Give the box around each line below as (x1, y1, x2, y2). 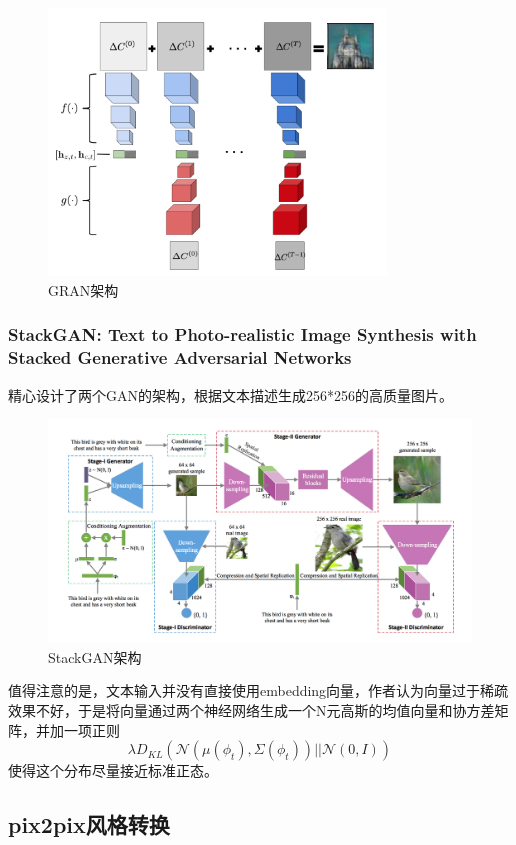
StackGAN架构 (48, 646, 142, 667)
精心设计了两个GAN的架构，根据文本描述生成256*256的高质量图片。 (8, 384, 453, 405)
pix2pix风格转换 (8, 809, 170, 840)
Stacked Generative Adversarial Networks (8, 345, 352, 370)
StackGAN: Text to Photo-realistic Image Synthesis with (8, 322, 477, 347)
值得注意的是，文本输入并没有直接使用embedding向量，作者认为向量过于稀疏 (8, 680, 509, 701)
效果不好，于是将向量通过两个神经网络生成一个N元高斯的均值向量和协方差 (8, 700, 495, 721)
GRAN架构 (48, 279, 119, 300)
